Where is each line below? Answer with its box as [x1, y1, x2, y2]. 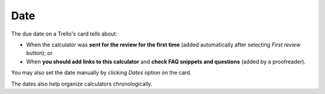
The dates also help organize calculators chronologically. [11, 80, 153, 87]
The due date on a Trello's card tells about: [11, 30, 117, 37]
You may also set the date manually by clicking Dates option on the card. [11, 69, 192, 77]
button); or [26, 49, 53, 57]
